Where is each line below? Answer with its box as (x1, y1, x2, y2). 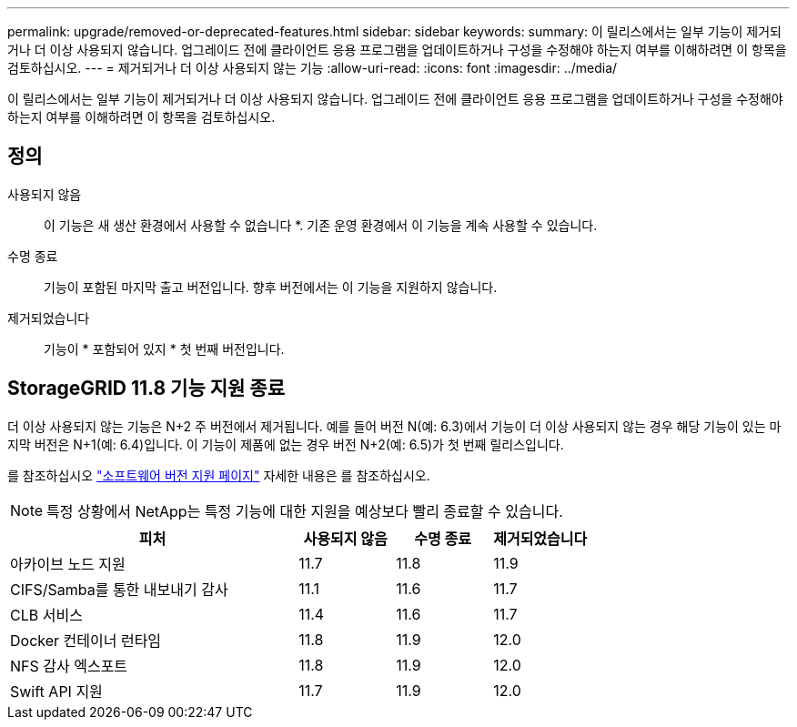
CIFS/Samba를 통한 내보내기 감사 (10, 580, 228, 599)
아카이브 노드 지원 (10, 554, 126, 573)
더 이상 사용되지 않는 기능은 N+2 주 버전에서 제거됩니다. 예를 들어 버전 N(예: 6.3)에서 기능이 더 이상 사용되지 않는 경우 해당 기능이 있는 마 (7, 418, 782, 434)
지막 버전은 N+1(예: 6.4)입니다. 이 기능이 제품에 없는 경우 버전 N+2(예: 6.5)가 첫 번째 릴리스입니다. (7, 436, 564, 452)
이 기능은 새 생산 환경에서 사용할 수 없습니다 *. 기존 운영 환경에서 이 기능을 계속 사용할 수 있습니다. (44, 217, 598, 233)
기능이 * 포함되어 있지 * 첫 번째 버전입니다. (44, 340, 285, 357)
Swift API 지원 (10, 682, 103, 701)
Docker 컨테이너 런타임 (10, 631, 162, 650)
